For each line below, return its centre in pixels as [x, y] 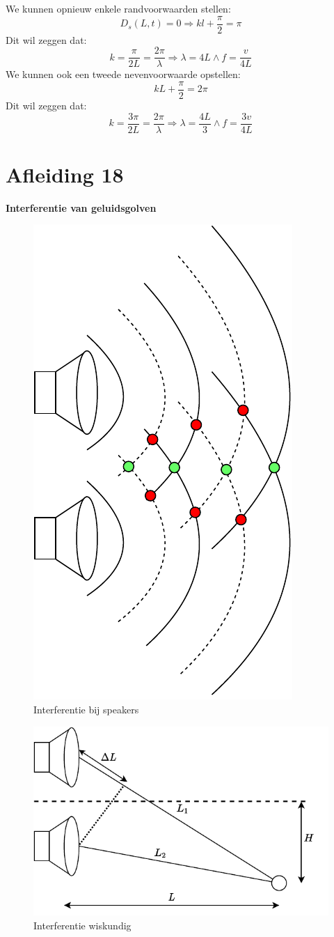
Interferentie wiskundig [82, 925]
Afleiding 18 [65, 174]
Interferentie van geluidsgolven [81, 207]
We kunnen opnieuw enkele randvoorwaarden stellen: [118, 8]
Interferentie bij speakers [86, 709]
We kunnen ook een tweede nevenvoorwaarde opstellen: [123, 74]
